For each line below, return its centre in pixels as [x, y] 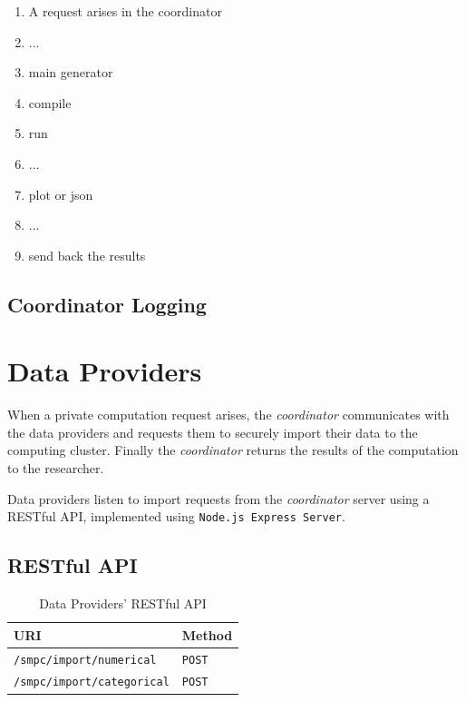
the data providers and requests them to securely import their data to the [213, 432]
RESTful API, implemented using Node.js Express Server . [176, 516]
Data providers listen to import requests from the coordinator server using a [218, 498]
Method [207, 634]
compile [50, 102]
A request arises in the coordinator [125, 11]
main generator [71, 72]
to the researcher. [56, 468]
